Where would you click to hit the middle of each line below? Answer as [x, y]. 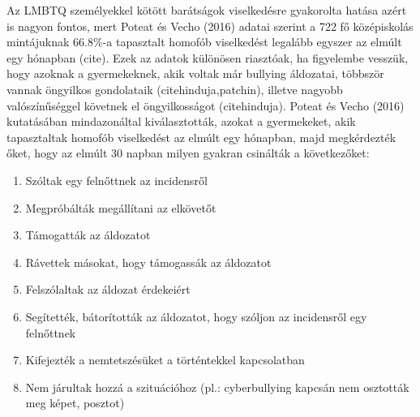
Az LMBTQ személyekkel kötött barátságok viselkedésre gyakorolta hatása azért [207, 10]
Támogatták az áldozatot [88, 235]
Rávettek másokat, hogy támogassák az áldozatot [148, 262]
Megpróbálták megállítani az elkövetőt [121, 207]
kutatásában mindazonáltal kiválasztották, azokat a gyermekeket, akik [181, 121]
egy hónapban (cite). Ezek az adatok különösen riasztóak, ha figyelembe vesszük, [208, 57]
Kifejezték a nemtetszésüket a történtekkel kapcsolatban [165, 360]
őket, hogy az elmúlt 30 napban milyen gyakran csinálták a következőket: [188, 153]
